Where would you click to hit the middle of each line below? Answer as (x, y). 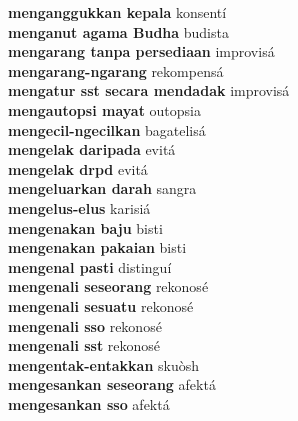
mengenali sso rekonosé (85, 325)
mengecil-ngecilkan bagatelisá (107, 129)
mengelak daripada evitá (92, 149)
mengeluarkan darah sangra (102, 188)
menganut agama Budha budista (118, 31)
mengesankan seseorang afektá (112, 384)
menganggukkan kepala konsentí (117, 12)
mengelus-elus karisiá (79, 207)
